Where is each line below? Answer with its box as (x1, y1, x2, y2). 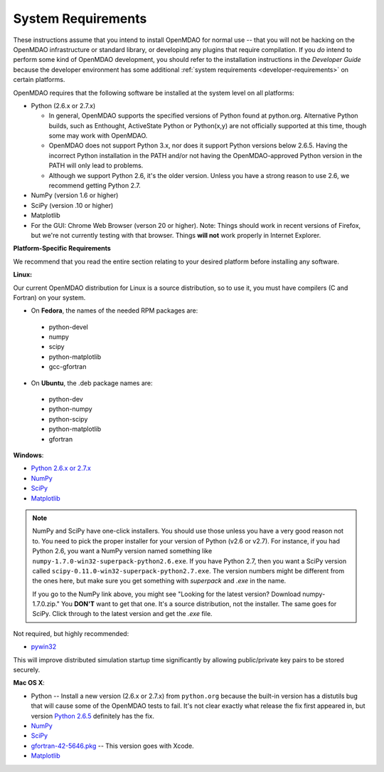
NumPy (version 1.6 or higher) (31, 191, 119, 199)
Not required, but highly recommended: (13, 629, 129, 637)
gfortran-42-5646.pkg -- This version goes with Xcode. (31, 741, 195, 750)
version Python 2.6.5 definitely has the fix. (31, 711, 154, 720)
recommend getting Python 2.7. (48, 182, 142, 190)
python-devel (48, 323, 88, 331)
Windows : (13, 451, 44, 459)
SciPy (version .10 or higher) (31, 201, 114, 209)
